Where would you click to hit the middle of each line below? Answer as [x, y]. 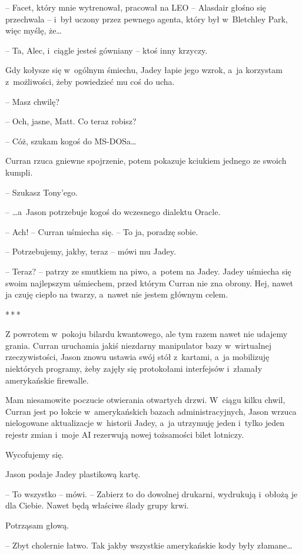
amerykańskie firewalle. [47, 380]
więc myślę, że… [34, 30]
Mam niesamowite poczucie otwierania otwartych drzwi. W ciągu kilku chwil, [145, 400]
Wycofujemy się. [35, 454]
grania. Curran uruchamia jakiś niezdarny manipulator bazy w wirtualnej [138, 345]
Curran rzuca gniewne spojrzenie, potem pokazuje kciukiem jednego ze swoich [146, 161]
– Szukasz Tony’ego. [42, 192]
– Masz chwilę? [32, 101]
